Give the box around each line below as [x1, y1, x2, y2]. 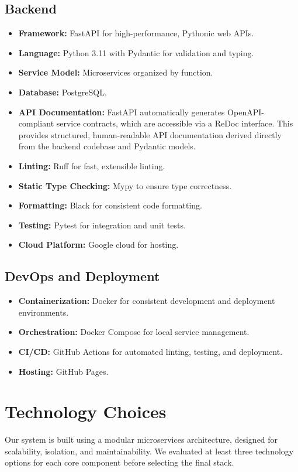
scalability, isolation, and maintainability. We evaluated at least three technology [5, 444, 294, 457]
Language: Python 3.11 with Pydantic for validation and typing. [18, 46, 254, 59]
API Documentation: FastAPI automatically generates [18, 105, 225, 118]
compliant [18, 117, 54, 129]
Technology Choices [5, 399, 167, 423]
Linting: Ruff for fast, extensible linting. [18, 159, 165, 172]
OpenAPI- [227, 105, 264, 118]
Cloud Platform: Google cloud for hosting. [18, 238, 179, 251]
